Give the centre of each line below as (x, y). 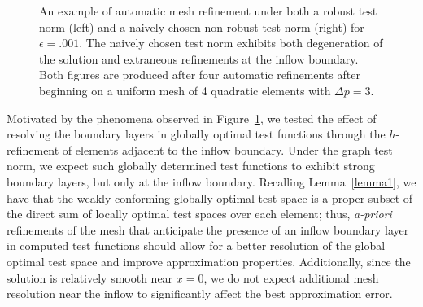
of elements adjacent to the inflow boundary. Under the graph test (227, 149)
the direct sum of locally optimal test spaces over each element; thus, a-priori (199, 214)
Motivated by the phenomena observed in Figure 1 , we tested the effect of (192, 118)
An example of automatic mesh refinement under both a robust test (208, 11)
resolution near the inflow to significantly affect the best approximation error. (200, 294)
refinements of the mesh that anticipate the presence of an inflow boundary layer (208, 229)
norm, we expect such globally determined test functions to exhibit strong (191, 166)
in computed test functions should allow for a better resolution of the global (196, 246)
